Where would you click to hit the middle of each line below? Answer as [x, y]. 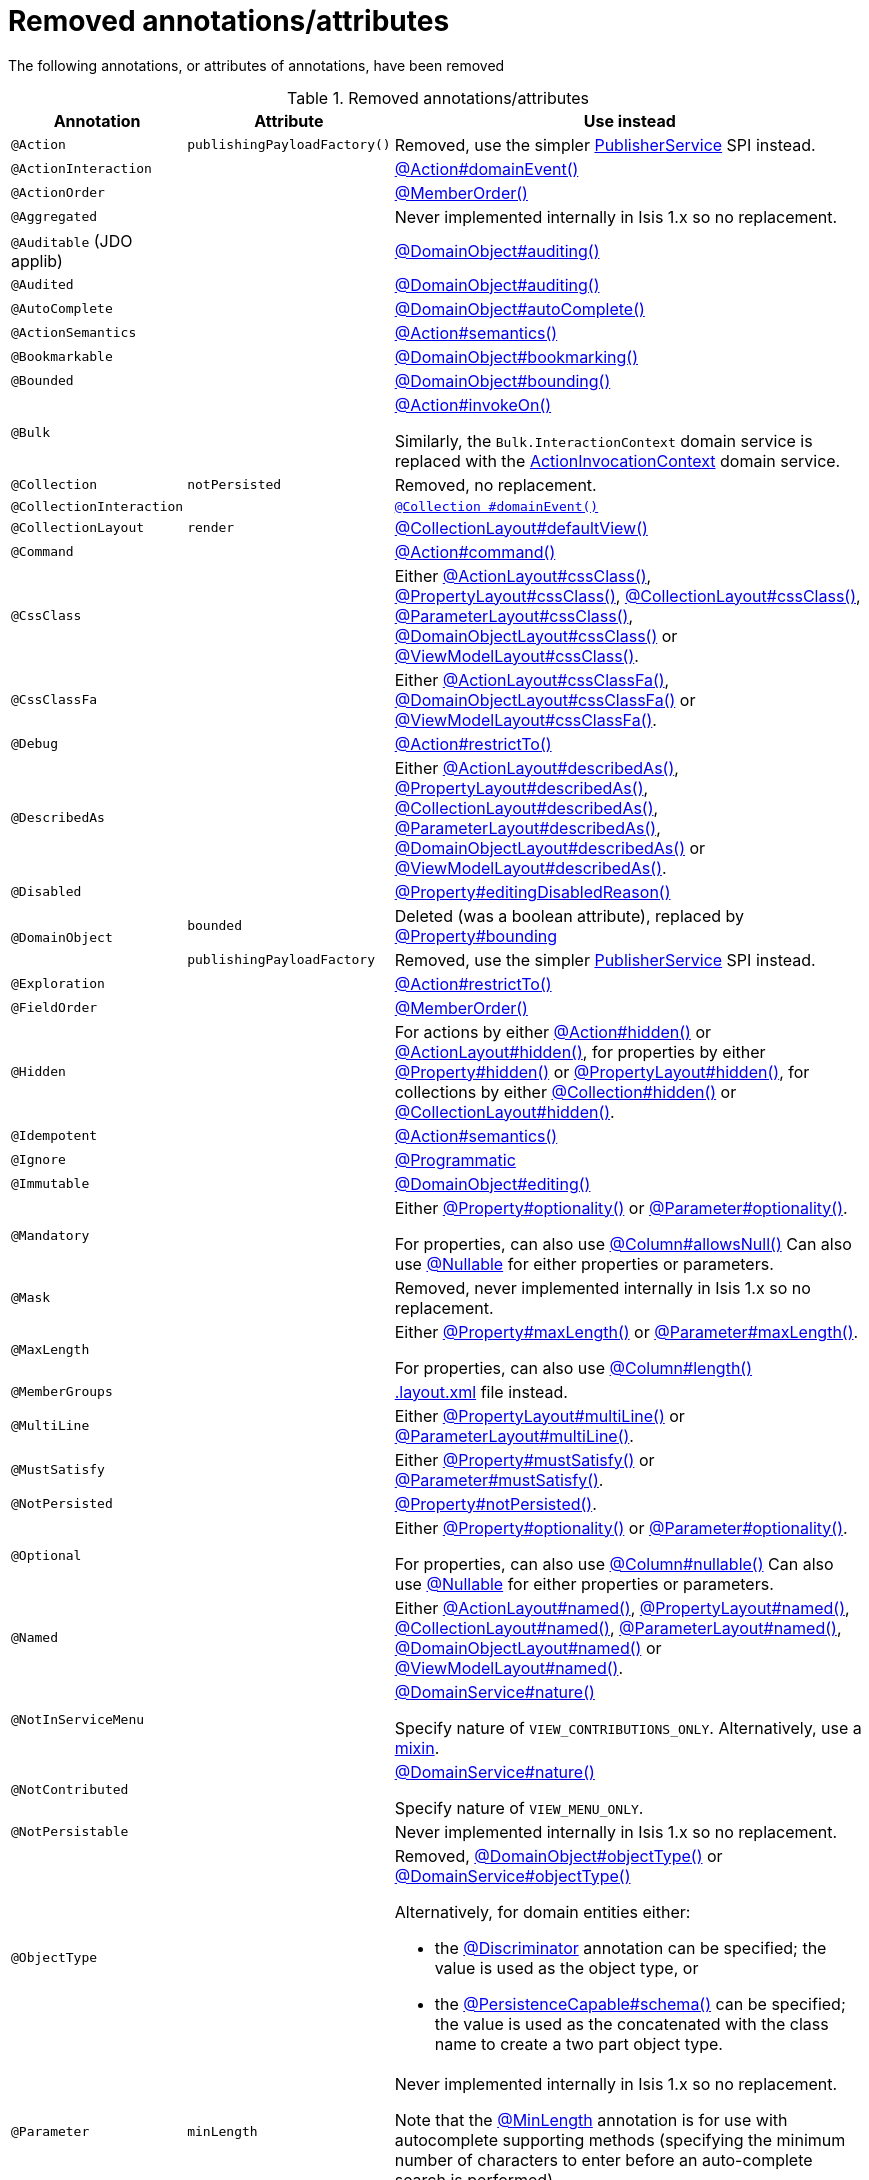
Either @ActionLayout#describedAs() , [536, 767]
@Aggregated [54, 217]
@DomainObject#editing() [492, 1183]
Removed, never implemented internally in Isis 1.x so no [602, 1287]
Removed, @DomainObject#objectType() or [558, 1855]
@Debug [34, 744]
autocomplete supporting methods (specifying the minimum [620, 2139]
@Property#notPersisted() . [495, 1503]
